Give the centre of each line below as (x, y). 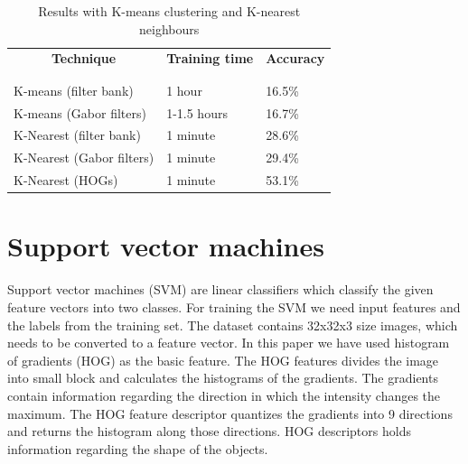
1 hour (184, 90)
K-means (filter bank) (74, 90)
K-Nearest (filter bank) (77, 135)
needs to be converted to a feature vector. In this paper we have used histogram (229, 343)
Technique (84, 58)
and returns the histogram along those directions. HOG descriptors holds (209, 431)
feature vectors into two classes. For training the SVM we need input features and (234, 306)
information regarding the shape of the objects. (138, 448)
